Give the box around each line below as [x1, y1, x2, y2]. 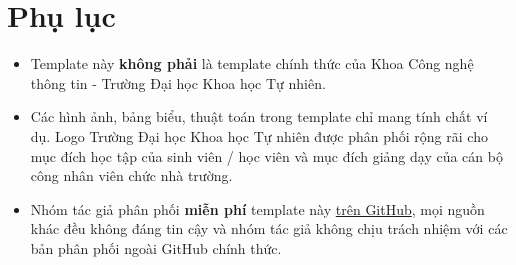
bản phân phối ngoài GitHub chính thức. [30, 237, 282, 258]
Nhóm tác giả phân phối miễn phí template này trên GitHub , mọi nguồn [30, 198, 485, 219]
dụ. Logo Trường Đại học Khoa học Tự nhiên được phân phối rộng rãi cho [30, 125, 488, 146]
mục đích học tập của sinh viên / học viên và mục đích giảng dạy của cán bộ [30, 145, 503, 166]
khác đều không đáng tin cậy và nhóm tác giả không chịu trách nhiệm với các [30, 218, 508, 239]
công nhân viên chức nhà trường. [30, 165, 233, 186]
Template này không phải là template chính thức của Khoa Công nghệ [30, 53, 474, 74]
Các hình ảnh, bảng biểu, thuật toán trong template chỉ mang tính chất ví [30, 106, 488, 127]
